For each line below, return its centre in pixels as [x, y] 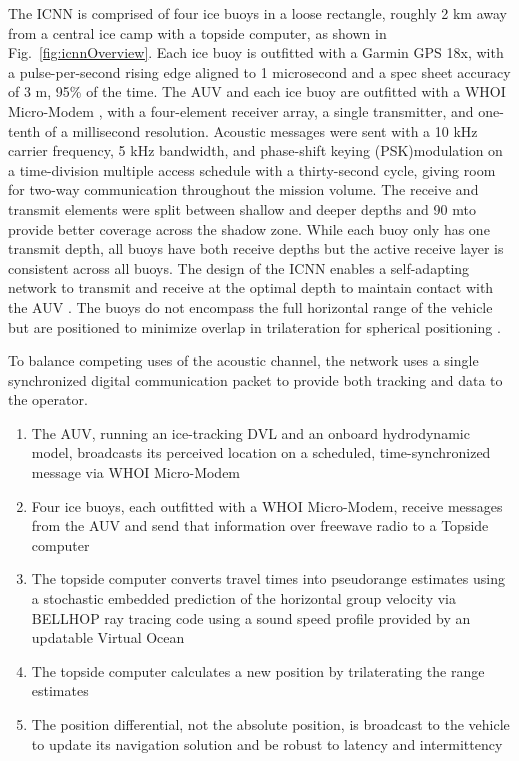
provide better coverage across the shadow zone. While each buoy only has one [249, 228]
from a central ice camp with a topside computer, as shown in [197, 32]
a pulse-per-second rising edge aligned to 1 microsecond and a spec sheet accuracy [259, 71]
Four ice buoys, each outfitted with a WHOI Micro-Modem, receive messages [267, 505]
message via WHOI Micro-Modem [136, 472]
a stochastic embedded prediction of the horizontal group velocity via [243, 598]
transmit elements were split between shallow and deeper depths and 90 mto [242, 208]
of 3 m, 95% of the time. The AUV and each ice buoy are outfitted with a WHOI [257, 91]
